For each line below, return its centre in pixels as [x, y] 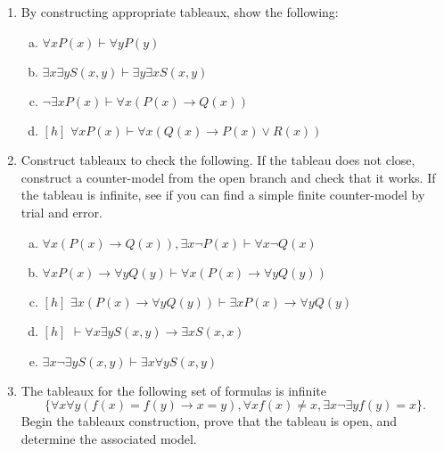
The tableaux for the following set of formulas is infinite [173, 390]
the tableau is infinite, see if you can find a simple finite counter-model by [223, 195]
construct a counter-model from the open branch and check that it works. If [228, 177]
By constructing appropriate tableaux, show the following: [180, 12]
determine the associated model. [109, 438]
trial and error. [62, 212]
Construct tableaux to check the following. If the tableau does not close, [218, 160]
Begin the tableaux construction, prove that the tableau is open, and [209, 421]
